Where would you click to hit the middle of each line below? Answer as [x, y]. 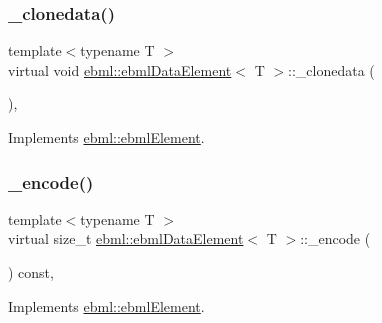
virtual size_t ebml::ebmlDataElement [126, 238]
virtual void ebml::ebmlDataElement [120, 69]
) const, [31, 272]
